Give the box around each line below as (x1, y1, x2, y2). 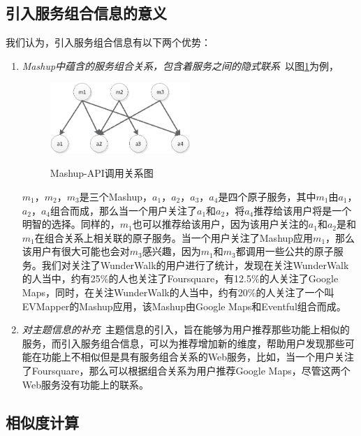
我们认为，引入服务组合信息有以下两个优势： (6, 35, 211, 50)
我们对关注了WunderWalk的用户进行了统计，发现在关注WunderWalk (41, 257, 349, 272)
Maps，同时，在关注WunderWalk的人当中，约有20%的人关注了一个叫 (22, 285, 334, 300)
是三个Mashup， (79, 189, 153, 203)
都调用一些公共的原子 (235, 244, 334, 259)
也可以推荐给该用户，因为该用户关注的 (132, 217, 309, 231)
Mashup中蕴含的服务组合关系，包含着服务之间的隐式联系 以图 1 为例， (22, 58, 339, 73)
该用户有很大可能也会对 (22, 244, 130, 259)
